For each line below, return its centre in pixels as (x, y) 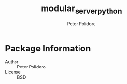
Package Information (48, 48)
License (13, 72)
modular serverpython (81, 9)
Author (12, 62)
